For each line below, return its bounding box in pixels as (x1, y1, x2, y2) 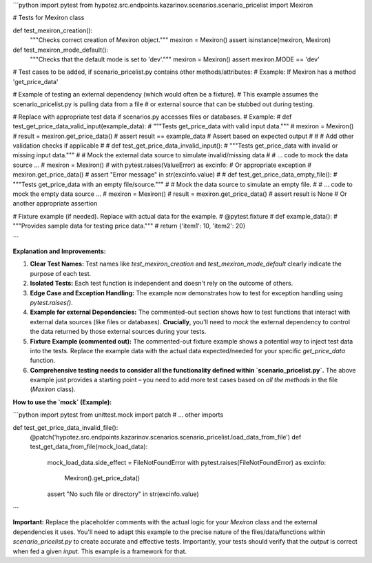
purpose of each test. (30, 269, 92, 277)
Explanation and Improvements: (12, 247, 106, 255)
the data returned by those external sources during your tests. (30, 328, 207, 336)
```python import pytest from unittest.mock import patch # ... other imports (12, 411, 224, 419)
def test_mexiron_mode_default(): (12, 46, 109, 54)
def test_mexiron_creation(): (12, 26, 93, 34)
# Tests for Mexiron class (12, 14, 85, 22)
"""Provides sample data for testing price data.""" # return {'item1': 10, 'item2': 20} (12, 221, 246, 230)
